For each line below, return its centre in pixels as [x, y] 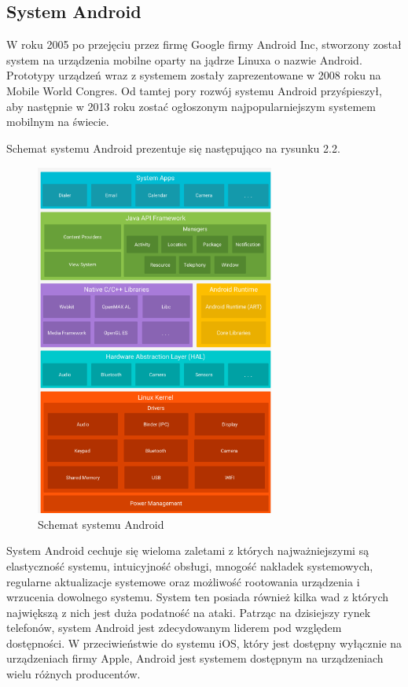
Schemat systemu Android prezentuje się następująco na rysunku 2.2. [173, 148]
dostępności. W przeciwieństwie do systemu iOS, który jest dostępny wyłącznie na [204, 643]
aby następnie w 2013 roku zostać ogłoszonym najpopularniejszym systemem [191, 106]
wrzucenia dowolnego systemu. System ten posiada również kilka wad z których [198, 597]
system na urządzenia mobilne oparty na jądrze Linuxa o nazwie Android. [184, 59]
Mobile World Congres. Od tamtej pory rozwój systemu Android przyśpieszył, [194, 90]
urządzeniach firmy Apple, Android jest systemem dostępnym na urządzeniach [195, 658]
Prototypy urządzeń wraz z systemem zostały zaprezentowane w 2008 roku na [194, 75]
